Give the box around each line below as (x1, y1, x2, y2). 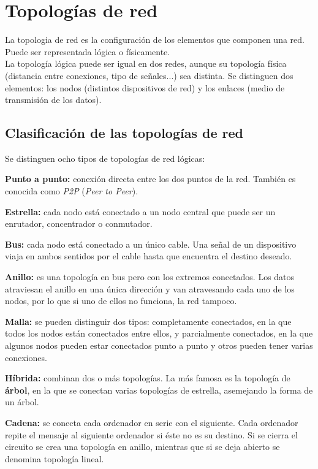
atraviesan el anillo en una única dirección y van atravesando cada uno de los (5, 282, 295, 295)
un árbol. (5, 395, 39, 408)
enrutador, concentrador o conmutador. (5, 217, 153, 230)
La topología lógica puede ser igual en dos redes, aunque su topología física (5, 57, 287, 70)
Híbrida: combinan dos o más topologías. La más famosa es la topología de (5, 372, 290, 384)
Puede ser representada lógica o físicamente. (5, 45, 170, 58)
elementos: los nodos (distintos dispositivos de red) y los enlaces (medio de (5, 81, 285, 94)
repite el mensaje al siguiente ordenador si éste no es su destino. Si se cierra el (5, 428, 298, 441)
